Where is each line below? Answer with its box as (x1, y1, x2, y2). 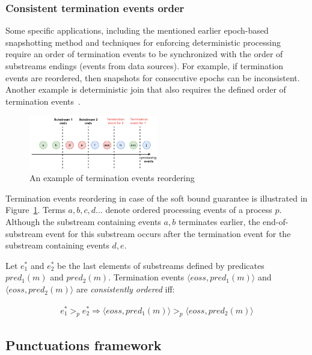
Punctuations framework (5, 335, 162, 354)
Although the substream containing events (5, 215, 161, 228)
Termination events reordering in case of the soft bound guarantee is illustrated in (5, 191, 308, 204)
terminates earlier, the (178, 215, 260, 228)
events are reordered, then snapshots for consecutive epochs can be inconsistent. (5, 71, 300, 84)
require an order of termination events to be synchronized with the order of (5, 48, 283, 60)
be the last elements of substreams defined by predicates (57, 259, 265, 271)
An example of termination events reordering (29, 171, 195, 184)
